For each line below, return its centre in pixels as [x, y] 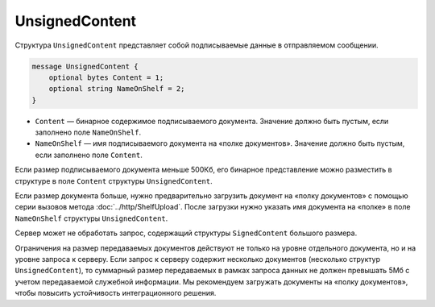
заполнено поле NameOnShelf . [88, 132]
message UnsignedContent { [85, 66]
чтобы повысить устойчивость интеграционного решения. [116, 293]
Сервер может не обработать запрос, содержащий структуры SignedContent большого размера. [186, 233]
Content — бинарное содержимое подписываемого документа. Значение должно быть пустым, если [212, 121]
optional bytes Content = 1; [106, 77]
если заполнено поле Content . [89, 155]
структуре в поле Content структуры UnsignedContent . [114, 180]
